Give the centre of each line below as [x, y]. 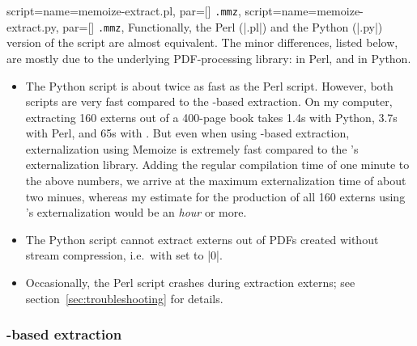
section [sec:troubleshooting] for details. [124, 298]
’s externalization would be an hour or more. [136, 212]
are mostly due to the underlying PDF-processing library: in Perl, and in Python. [209, 58]
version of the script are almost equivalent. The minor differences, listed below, [202, 42]
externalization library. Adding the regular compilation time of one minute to [217, 165]
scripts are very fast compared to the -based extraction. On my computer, [209, 101]
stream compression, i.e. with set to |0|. [124, 255]
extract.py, [33, 26]
